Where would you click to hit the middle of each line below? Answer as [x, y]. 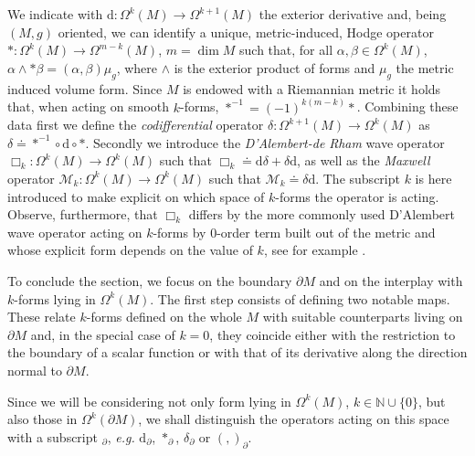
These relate [42, 317]
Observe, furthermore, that [83, 214]
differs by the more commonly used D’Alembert [322, 214]
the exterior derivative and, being [353, 14]
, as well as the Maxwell [363, 160]
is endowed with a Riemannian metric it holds [312, 88]
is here [433, 178]
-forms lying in [55, 298]
